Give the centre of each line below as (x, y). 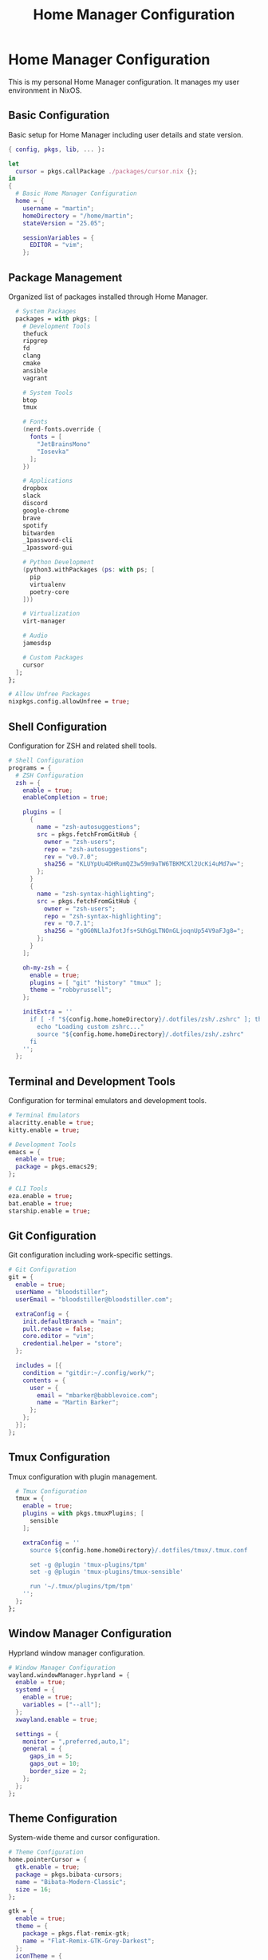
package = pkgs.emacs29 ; (57, 1167)
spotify (35, 525)
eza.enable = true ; (41, 1196)
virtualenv (47, 584)
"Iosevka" (53, 452)
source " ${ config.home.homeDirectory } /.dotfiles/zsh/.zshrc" (141, 1034)
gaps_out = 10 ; (55, 1764)
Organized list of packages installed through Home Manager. (108, 297)
